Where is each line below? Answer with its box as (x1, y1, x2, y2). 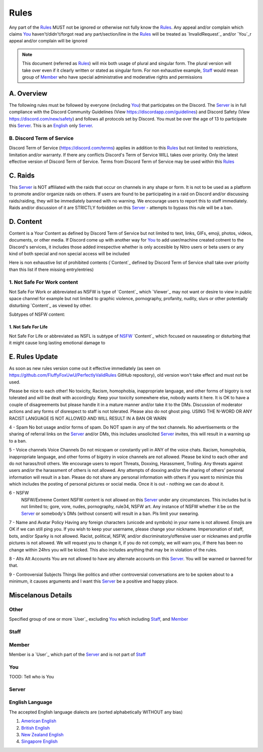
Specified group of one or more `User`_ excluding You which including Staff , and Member (9, 616, 188, 622)
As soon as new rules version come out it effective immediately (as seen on (9, 365, 161, 371)
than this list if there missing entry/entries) (9, 266, 94, 272)
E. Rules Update (9, 352, 58, 361)
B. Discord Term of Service (9, 135, 74, 142)
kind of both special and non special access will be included (9, 251, 130, 257)
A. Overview (9, 89, 48, 98)
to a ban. (9, 438, 27, 444)
